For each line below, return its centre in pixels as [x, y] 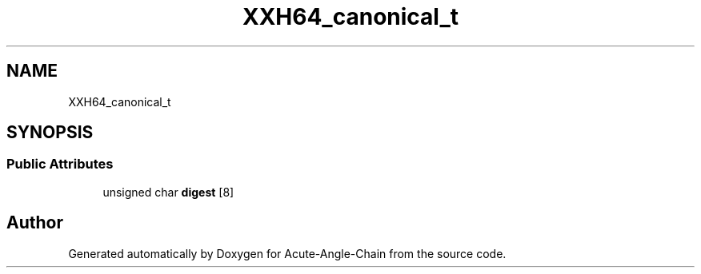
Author [35, 223]
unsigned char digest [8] [168, 192]
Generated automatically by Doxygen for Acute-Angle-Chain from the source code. [287, 253]
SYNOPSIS [50, 133]
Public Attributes [60, 164]
